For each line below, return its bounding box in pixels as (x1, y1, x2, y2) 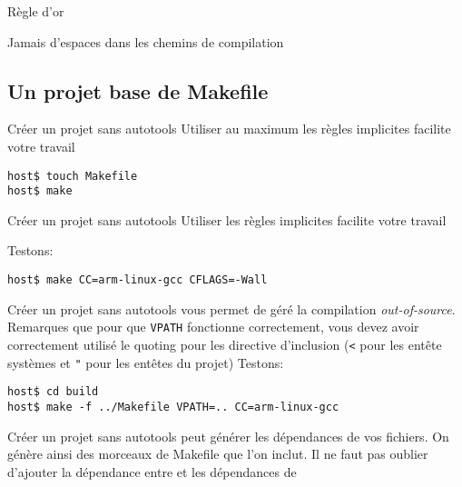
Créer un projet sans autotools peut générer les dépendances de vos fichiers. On (7, 426, 449, 445)
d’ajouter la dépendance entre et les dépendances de (7, 462, 297, 481)
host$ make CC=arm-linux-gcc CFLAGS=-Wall (7, 273, 268, 287)
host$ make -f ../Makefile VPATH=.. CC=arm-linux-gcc (7, 400, 339, 413)
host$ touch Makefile (7, 169, 138, 183)
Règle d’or (7, 2, 64, 20)
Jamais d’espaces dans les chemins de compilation (7, 32, 284, 51)
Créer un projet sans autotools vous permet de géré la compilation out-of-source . (7, 299, 456, 318)
